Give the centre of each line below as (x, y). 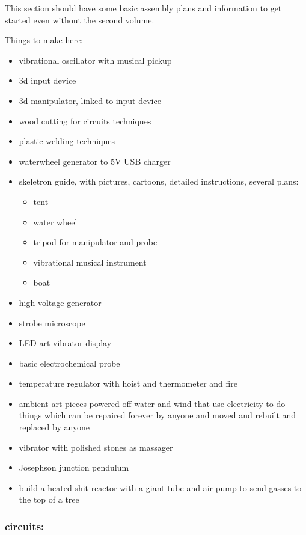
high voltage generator (60, 302)
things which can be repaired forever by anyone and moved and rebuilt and (158, 415)
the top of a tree (49, 499)
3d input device (47, 80)
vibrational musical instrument (90, 262)
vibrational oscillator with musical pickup (95, 60)
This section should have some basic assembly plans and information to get (143, 8)
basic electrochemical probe (69, 363)
